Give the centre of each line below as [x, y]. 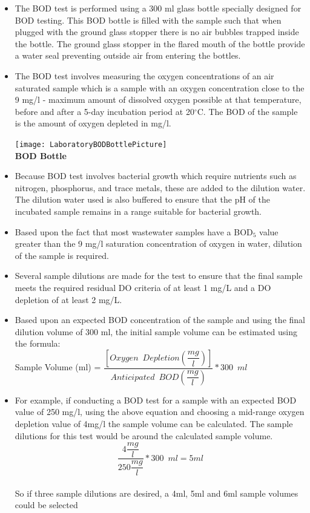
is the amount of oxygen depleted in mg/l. [93, 123]
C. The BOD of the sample [247, 111]
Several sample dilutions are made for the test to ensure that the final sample [159, 276]
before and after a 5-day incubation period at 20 [104, 111]
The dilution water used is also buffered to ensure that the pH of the [142, 199]
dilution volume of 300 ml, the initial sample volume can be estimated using [156, 331]
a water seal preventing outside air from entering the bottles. [128, 55]
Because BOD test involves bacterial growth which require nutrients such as [156, 176]
